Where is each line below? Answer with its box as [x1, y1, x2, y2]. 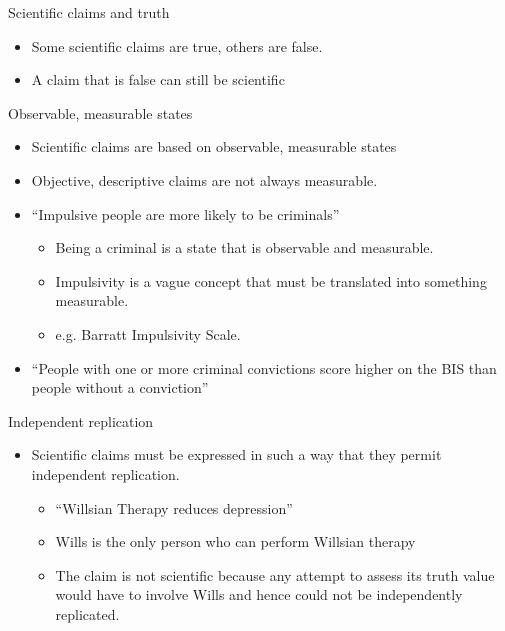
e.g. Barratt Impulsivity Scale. [55, 323, 241, 344]
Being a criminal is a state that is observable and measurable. [55, 237, 434, 258]
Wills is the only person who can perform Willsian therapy [55, 531, 416, 552]
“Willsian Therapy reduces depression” [55, 497, 293, 518]
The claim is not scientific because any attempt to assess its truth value [55, 564, 495, 585]
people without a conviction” [31, 377, 209, 398]
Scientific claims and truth [8, 2, 170, 22]
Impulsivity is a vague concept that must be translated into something [55, 270, 487, 291]
